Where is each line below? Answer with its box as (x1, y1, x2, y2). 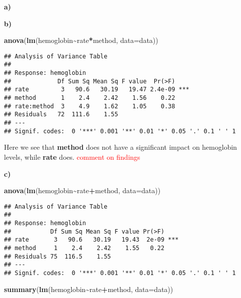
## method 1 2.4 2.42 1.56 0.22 (4, 94, 175, 102)
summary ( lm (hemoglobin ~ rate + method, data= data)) (4, 284, 173, 294)
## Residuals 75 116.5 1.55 (4, 253, 111, 260)
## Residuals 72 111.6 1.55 (4, 111, 119, 118)
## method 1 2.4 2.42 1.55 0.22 (4, 245, 165, 252)
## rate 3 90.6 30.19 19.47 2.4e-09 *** (4, 86, 190, 93)
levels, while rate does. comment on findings (4, 151, 140, 162)
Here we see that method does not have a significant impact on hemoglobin (4, 142, 237, 152)
